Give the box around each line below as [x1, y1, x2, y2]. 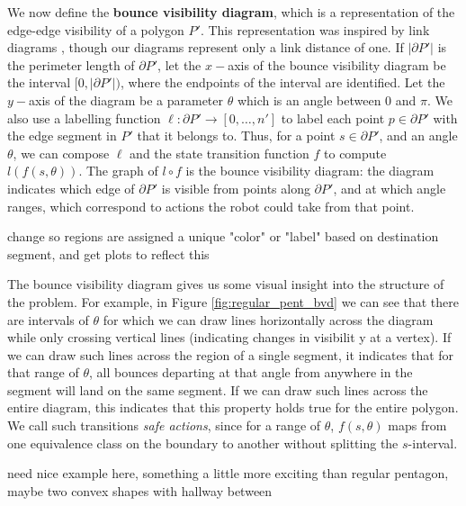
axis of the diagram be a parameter [29, 90, 224, 109]
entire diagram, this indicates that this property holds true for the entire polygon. [7, 398, 459, 417]
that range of [7, 363, 79, 382]
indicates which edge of [7, 178, 135, 197]
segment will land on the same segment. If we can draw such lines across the [7, 380, 428, 399]
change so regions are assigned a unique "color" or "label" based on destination [7, 227, 439, 246]
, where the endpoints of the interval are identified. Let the [120, 73, 445, 92]
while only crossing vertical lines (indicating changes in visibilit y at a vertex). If [7, 328, 452, 347]
